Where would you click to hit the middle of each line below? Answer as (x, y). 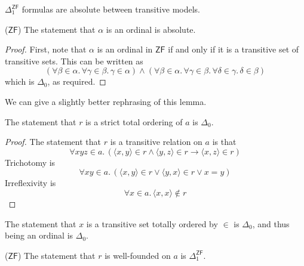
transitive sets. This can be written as (74, 61)
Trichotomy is (30, 162)
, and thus (271, 223)
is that (224, 142)
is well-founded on (138, 255)
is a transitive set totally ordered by (152, 223)
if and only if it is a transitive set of (234, 49)
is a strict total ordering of (134, 121)
